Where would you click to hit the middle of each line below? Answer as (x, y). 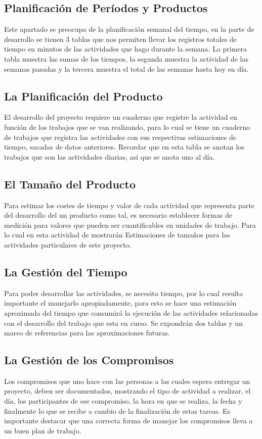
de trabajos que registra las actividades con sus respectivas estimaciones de (120, 137)
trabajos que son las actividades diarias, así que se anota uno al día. (110, 156)
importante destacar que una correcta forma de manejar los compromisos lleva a (128, 421)
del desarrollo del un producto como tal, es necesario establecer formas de (118, 215)
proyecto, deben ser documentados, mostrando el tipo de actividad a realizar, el (127, 391)
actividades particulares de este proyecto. (68, 244)
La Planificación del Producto (83, 96)
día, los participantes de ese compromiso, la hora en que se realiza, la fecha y (123, 401)
